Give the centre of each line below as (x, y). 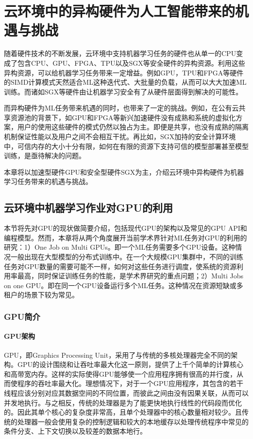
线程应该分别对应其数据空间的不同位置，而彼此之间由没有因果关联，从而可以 (126, 393)
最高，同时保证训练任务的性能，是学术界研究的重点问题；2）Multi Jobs (130, 276)
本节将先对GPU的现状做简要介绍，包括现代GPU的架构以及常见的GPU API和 (126, 228)
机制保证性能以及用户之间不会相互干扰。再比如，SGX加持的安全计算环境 (120, 137)
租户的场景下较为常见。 (41, 295)
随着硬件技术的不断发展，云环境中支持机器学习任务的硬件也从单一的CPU (120, 53)
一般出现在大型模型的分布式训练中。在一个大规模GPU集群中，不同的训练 (127, 257)
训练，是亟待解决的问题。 (45, 155)
